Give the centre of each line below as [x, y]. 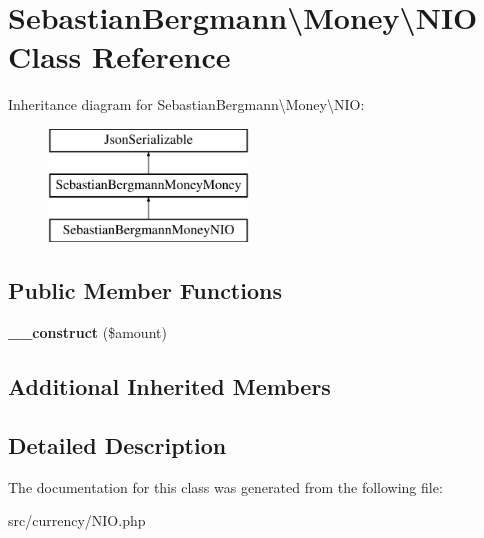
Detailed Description [117, 444]
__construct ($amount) [87, 332]
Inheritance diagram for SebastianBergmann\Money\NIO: [186, 104]
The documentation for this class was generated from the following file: [225, 486]
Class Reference [119, 56]
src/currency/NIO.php [77, 520]
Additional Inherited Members [169, 386]
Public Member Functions [145, 290]
